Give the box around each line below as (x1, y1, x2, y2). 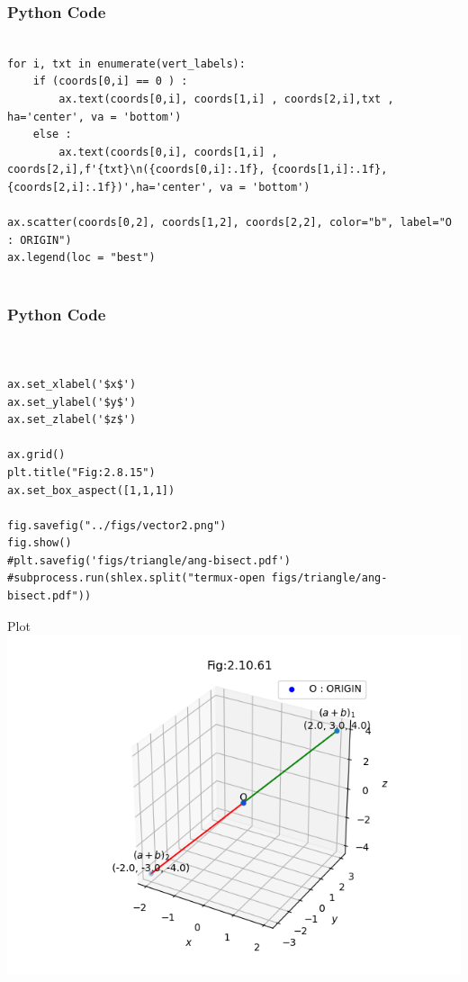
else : (32, 128, 72, 141)
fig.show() (7, 536, 72, 550)
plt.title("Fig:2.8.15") (7, 465, 156, 479)
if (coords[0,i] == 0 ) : (32, 75, 188, 88)
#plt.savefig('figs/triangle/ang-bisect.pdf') (7, 554, 291, 567)
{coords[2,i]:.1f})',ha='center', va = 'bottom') (7, 180, 310, 194)
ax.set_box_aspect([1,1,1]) (7, 483, 175, 497)
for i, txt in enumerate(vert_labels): (7, 57, 246, 70)
